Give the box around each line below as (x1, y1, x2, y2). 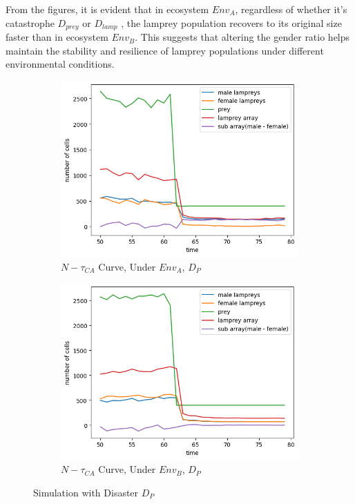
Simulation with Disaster (33, 485, 139, 499)
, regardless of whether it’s (235, 2, 347, 16)
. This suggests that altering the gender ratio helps (135, 30, 350, 44)
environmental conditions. (6, 57, 115, 71)
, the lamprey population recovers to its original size (121, 15, 342, 30)
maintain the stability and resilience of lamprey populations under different (6, 43, 324, 57)
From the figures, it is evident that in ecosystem (6, 2, 209, 16)
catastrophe (6, 15, 55, 30)
